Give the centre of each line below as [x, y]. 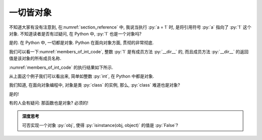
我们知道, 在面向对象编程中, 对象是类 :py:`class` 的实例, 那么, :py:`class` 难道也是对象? [95, 85]
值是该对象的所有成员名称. [35, 59]
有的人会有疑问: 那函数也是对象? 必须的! [49, 103]
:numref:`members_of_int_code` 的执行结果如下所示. [61, 67]
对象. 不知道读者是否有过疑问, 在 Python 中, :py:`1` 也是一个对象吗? [75, 33]
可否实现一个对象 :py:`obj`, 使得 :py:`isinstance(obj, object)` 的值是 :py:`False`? [100, 125]
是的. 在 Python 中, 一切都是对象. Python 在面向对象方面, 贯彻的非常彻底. [81, 43]
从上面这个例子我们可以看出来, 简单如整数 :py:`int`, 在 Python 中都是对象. [82, 76]
